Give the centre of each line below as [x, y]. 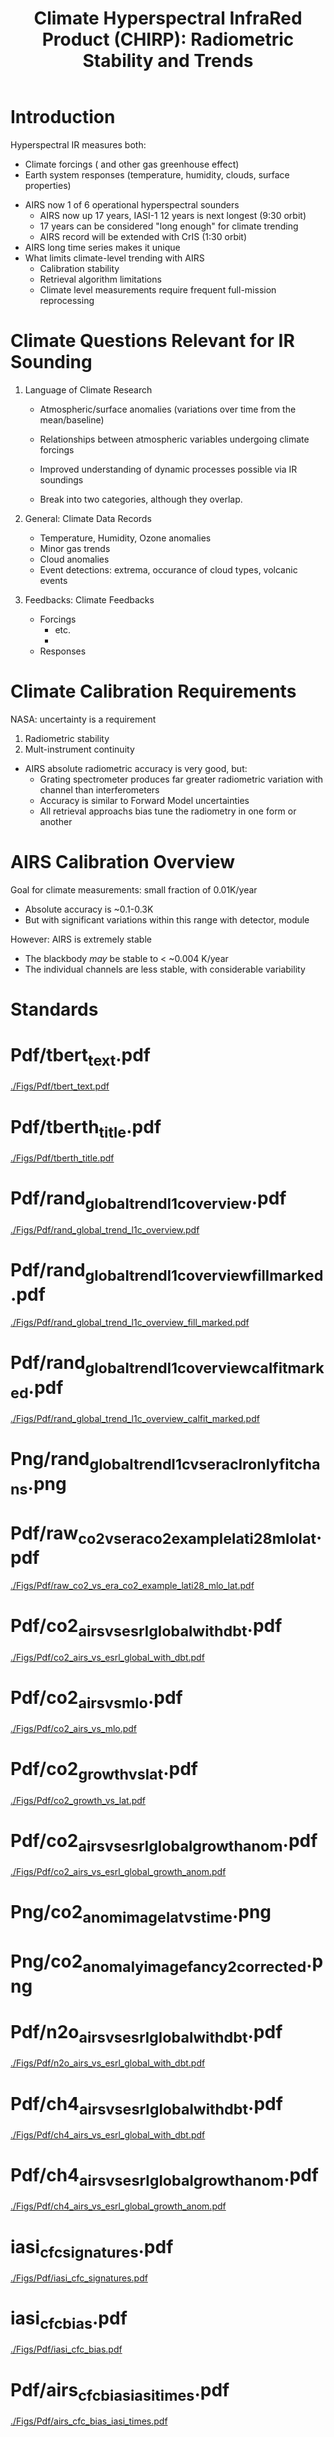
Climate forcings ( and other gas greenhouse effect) [132, 164]
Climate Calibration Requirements [153, 691]
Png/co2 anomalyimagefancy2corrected [158, 1963]
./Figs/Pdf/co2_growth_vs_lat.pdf [78, 1800]
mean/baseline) [72, 419]
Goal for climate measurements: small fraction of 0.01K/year [134, 889]
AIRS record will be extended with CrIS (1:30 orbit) [143, 236]
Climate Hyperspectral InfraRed [168, 18]
